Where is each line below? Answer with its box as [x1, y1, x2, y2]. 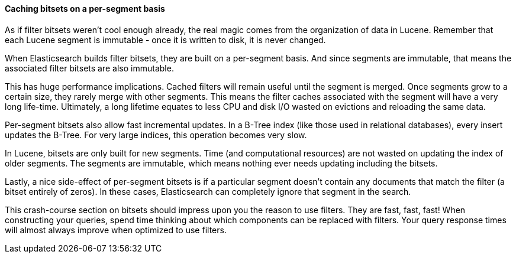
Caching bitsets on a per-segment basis [5, 4, 165, 14]
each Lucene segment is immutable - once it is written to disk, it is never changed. [5, 34, 326, 45]
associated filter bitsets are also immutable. [5, 63, 174, 73]
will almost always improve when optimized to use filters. [5, 224, 227, 235]
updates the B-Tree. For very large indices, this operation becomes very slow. [5, 129, 307, 140]
